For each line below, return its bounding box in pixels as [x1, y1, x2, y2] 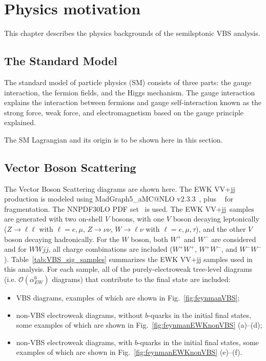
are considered [211, 233, 256, 244]
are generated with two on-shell [4, 213, 103, 224]
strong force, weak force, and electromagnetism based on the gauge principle [4, 107, 244, 117]
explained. [4, 117, 36, 128]
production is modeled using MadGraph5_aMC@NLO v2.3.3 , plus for [4, 193, 234, 204]
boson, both [131, 233, 168, 244]
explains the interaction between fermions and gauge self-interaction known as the [4, 97, 262, 108]
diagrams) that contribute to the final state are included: [52, 274, 231, 285]
